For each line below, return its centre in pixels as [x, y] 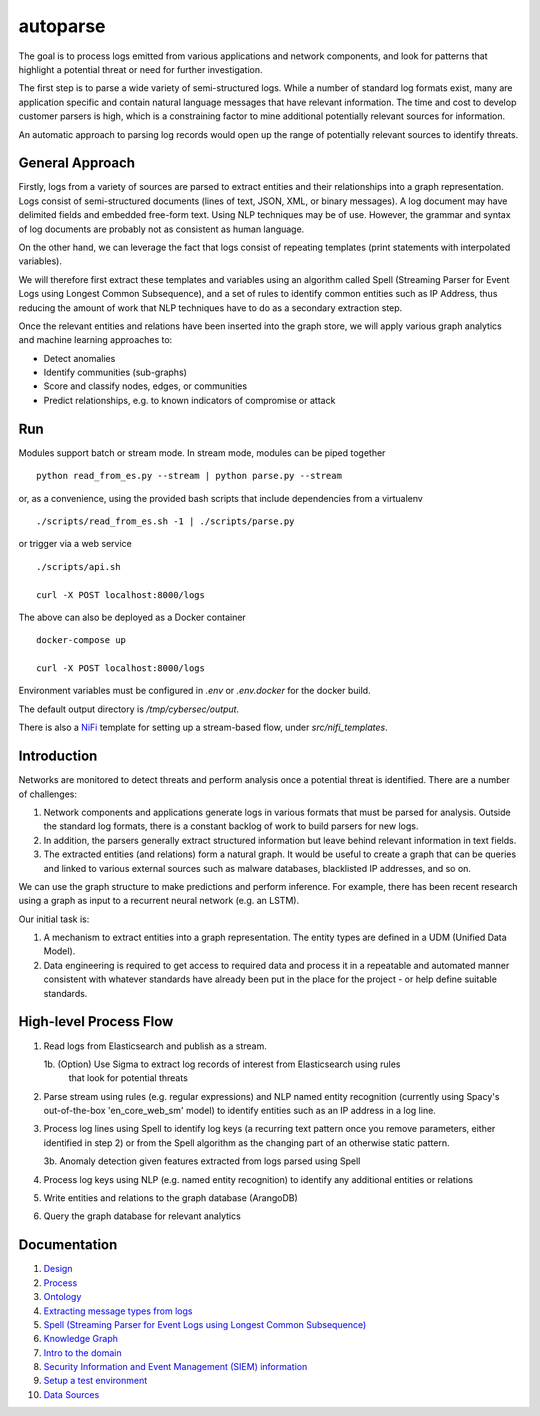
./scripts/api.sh [78, 566]
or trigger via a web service [75, 544]
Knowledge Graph [81, 1339]
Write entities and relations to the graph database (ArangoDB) [171, 1198]
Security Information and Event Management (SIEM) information [175, 1367]
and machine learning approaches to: [95, 340]
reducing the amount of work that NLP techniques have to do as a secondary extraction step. [210, 307]
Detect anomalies [79, 358]
